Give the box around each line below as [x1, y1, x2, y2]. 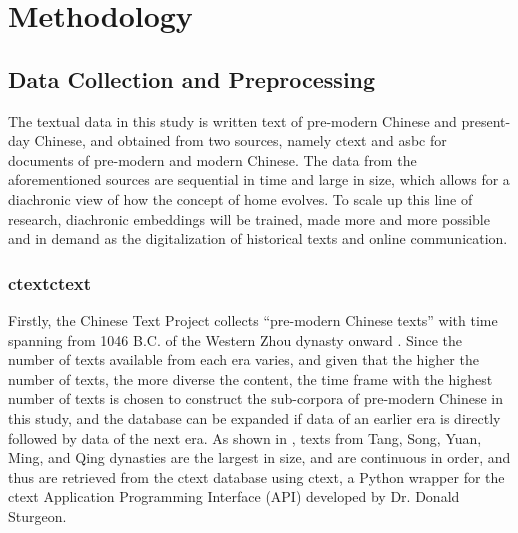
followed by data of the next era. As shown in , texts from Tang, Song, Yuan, [8, 427, 482, 448]
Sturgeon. [8, 505, 67, 526]
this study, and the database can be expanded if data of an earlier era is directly [8, 407, 501, 428]
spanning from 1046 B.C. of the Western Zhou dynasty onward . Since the [8, 329, 463, 350]
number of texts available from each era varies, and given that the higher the [8, 349, 479, 370]
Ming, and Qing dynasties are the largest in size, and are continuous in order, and [8, 447, 511, 468]
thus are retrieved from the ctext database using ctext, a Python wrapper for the [8, 466, 505, 487]
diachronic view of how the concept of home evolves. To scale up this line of [8, 188, 473, 209]
